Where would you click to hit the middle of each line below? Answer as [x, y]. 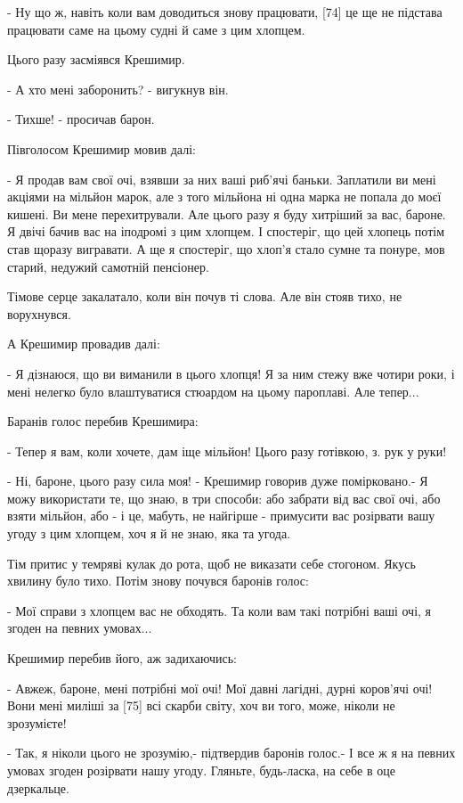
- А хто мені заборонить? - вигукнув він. [118, 89]
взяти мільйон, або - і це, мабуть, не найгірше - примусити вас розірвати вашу [221, 516]
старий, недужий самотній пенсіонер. [108, 266]
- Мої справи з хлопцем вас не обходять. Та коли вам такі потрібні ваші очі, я [219, 610]
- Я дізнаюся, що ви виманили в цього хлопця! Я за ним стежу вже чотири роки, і [231, 373]
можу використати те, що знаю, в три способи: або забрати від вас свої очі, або [224, 498]
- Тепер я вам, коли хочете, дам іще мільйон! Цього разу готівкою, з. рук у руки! [227, 451]
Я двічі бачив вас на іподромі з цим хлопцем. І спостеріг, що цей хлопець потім [226, 231]
